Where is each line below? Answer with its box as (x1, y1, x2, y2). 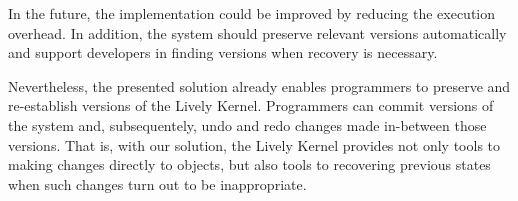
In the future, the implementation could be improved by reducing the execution (8, 3, 496, 23)
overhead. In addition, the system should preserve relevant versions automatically (8, 22, 507, 43)
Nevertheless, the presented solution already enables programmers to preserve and (8, 75, 511, 96)
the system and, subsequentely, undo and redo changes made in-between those (8, 114, 487, 135)
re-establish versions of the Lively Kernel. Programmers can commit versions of (8, 95, 494, 116)
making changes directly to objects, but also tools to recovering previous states (8, 154, 491, 175)
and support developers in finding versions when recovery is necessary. (8, 42, 438, 63)
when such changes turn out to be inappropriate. (8, 173, 307, 194)
